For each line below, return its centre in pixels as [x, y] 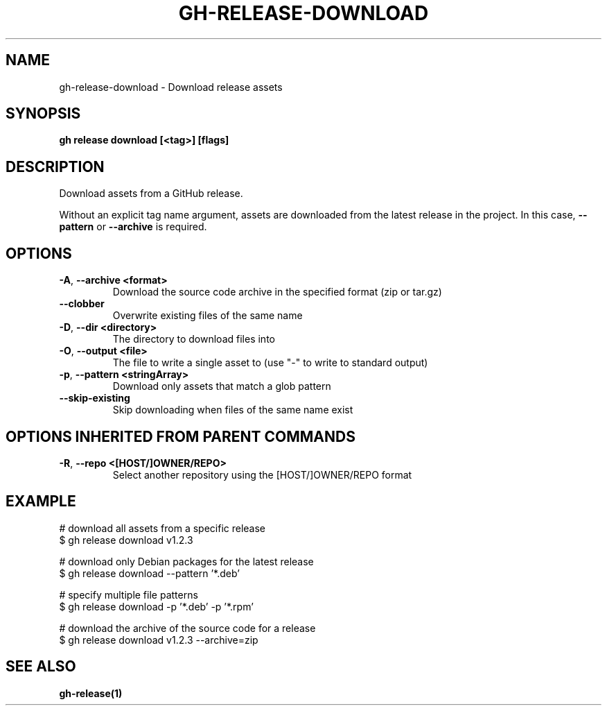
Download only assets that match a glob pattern [222, 386]
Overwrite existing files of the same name [208, 316]
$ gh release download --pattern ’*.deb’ [149, 573]
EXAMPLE [41, 502]
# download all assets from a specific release [162, 528]
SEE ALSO [41, 667]
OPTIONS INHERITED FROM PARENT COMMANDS [181, 436]
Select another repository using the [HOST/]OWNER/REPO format [262, 474]
